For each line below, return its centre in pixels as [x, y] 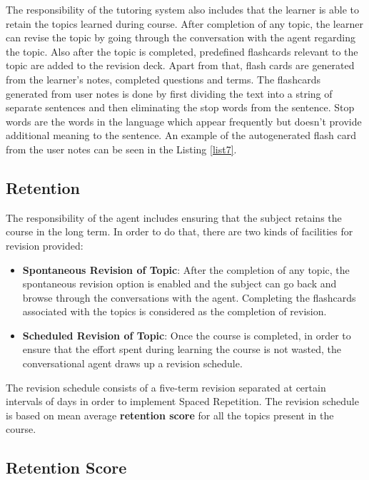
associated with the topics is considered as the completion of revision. [175, 311]
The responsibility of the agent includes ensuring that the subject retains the [174, 217]
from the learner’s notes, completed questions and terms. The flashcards [163, 79]
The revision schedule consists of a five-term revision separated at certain [166, 387]
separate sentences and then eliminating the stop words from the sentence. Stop [180, 107]
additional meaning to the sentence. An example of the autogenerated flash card [181, 135]
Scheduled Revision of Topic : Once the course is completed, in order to [187, 335]
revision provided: [45, 245]
